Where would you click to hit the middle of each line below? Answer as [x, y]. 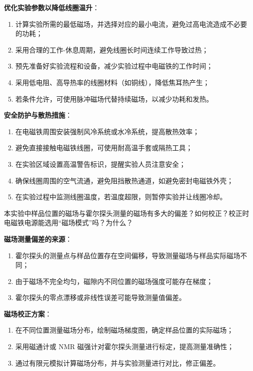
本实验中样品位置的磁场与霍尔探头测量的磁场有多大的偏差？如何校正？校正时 [126, 213]
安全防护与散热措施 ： [38, 115]
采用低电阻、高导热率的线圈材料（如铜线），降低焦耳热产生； [112, 82]
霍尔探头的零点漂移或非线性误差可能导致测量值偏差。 [100, 297]
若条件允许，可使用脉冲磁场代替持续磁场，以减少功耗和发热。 [114, 98]
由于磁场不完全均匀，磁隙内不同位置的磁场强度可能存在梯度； [114, 281]
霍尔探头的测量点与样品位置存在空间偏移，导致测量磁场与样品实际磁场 [128, 255]
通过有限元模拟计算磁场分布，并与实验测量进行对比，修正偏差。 [117, 362]
